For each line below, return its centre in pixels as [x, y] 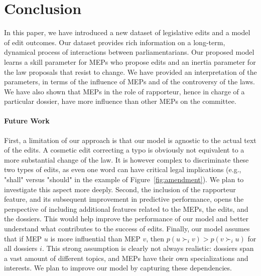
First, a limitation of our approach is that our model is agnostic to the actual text [130, 140]
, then [155, 238]
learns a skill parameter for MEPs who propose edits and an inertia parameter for [130, 61]
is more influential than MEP [95, 238]
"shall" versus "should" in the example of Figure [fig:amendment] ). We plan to [124, 179]
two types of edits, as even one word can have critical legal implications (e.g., [123, 169]
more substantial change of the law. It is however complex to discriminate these [126, 159]
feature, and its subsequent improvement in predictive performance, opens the [124, 199]
